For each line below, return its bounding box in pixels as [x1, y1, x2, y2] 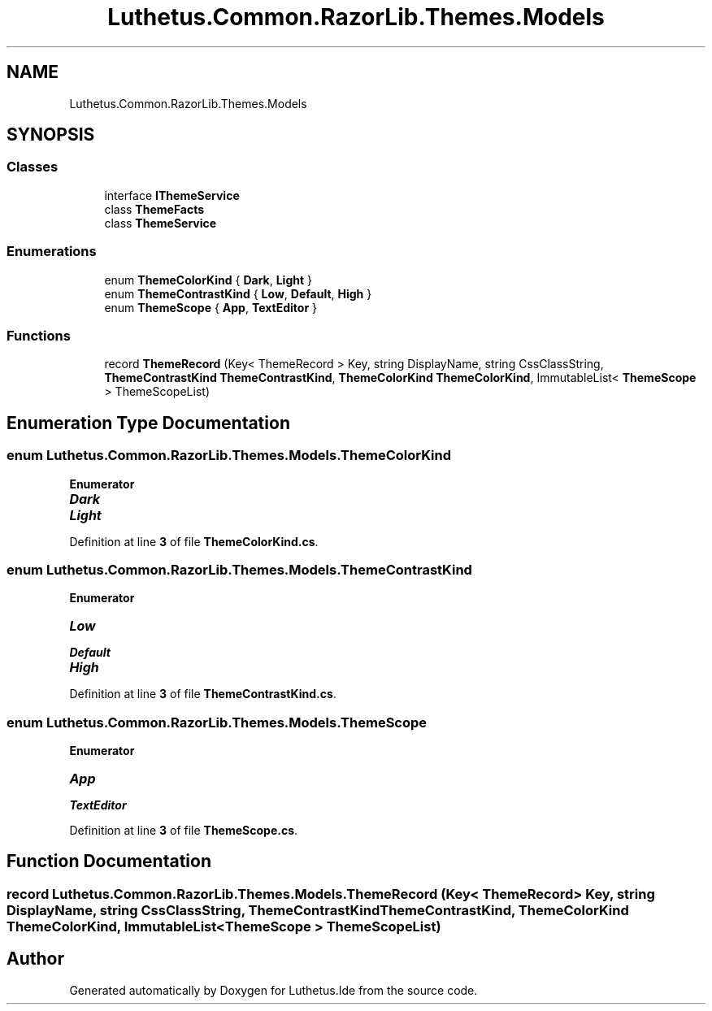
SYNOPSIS [7, 124, 95, 145]
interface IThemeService [104, 188, 240, 202]
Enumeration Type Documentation [7, 412, 290, 433]
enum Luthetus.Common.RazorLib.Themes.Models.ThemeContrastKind [7, 561, 472, 578]
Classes [7, 158, 59, 176]
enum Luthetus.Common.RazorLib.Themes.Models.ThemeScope [7, 714, 428, 731]
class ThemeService [104, 215, 217, 230]
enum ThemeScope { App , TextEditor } [104, 300, 318, 315]
